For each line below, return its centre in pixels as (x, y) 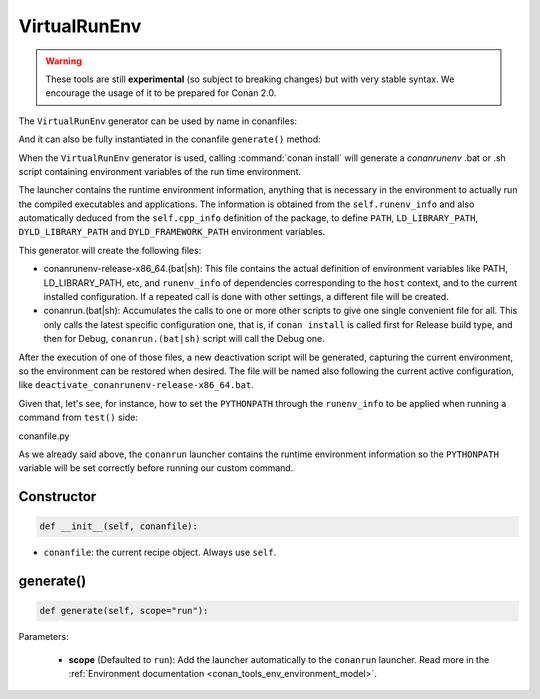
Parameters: (43, 637)
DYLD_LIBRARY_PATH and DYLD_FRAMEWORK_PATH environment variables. (172, 232)
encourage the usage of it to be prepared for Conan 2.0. (161, 93)
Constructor (57, 496)
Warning (63, 61)
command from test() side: (78, 417)
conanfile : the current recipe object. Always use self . (160, 552)
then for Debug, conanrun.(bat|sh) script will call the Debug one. (184, 339)
